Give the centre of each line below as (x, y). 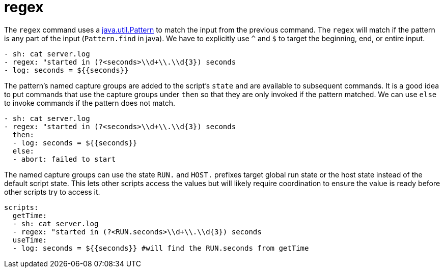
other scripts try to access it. (52, 192)
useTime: (30, 240)
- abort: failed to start (64, 159)
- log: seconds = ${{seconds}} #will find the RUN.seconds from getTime (161, 248)
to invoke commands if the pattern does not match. (90, 103)
